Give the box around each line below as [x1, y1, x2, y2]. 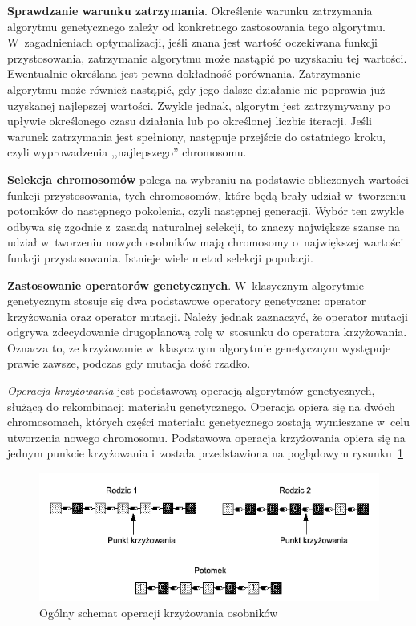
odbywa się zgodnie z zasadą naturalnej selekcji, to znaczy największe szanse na [7, 217, 401, 234]
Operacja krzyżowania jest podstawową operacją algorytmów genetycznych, [7, 382, 375, 399]
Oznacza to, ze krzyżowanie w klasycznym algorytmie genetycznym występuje [7, 339, 391, 356]
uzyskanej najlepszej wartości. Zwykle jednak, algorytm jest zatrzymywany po [7, 96, 390, 113]
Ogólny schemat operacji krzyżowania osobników [39, 604, 278, 620]
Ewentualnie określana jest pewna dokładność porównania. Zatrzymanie [7, 65, 361, 82]
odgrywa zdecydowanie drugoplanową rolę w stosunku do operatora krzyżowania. [7, 323, 407, 340]
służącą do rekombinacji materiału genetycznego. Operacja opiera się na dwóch [7, 397, 395, 414]
